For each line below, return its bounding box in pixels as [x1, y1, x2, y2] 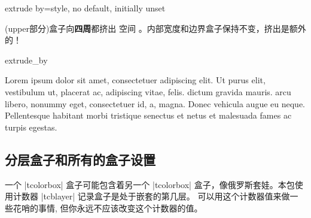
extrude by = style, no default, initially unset [5, 2, 166, 14]
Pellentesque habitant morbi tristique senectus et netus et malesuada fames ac [5, 109, 292, 122]
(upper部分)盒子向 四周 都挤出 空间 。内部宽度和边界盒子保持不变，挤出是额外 [5, 22, 306, 34]
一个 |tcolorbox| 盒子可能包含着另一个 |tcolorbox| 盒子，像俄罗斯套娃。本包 [5, 178, 295, 190]
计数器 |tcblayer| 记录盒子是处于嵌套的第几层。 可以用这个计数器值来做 [13, 190, 290, 202]
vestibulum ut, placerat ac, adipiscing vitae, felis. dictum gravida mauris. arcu [5, 85, 291, 98]
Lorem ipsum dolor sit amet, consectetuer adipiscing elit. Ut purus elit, [5, 74, 266, 86]
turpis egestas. [5, 120, 57, 133]
